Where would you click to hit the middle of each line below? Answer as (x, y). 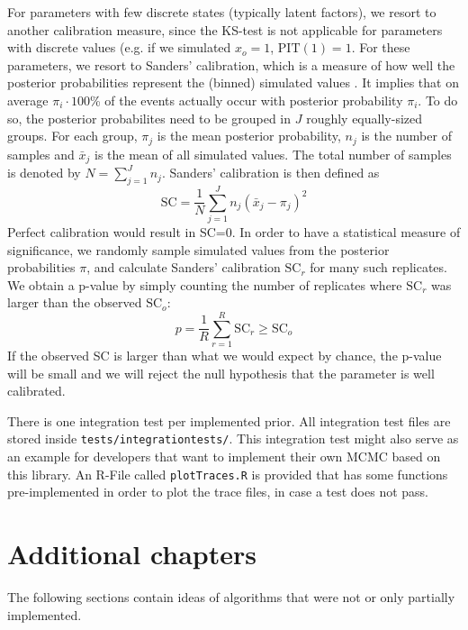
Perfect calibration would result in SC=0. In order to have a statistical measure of (234, 231)
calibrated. (36, 391)
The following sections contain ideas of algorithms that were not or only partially (231, 597)
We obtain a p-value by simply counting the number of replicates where (205, 284)
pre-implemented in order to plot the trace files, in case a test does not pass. (218, 492)
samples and (41, 154)
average (28, 100)
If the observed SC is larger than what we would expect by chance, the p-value (225, 356)
